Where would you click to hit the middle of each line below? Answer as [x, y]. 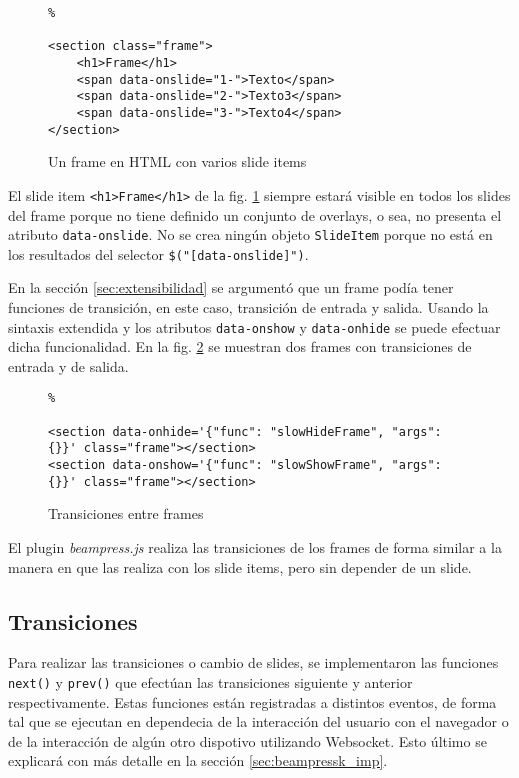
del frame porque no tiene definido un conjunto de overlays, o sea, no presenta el [255, 214]
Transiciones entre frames [126, 513]
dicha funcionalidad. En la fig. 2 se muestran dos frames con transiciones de [240, 346]
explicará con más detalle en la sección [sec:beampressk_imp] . [198, 760]
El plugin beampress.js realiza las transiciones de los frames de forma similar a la [255, 546]
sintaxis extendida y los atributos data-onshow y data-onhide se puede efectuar [254, 326]
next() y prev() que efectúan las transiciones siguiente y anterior [210, 681]
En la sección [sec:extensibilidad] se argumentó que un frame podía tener [231, 287]
